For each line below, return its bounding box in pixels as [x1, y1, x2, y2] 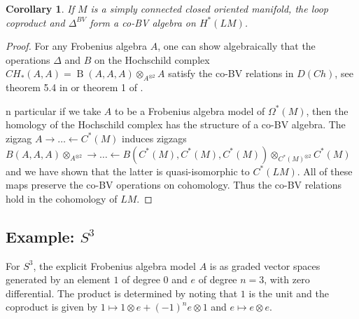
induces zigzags [122, 130, 187, 145]
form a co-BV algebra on [90, 15, 196, 29]
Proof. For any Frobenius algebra [6, 39, 148, 53]
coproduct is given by [6, 299, 98, 314]
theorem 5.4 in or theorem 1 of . [6, 80, 143, 95]
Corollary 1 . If [6, 1, 74, 15]
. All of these [297, 163, 353, 178]
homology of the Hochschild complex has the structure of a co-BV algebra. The [6, 117, 346, 132]
